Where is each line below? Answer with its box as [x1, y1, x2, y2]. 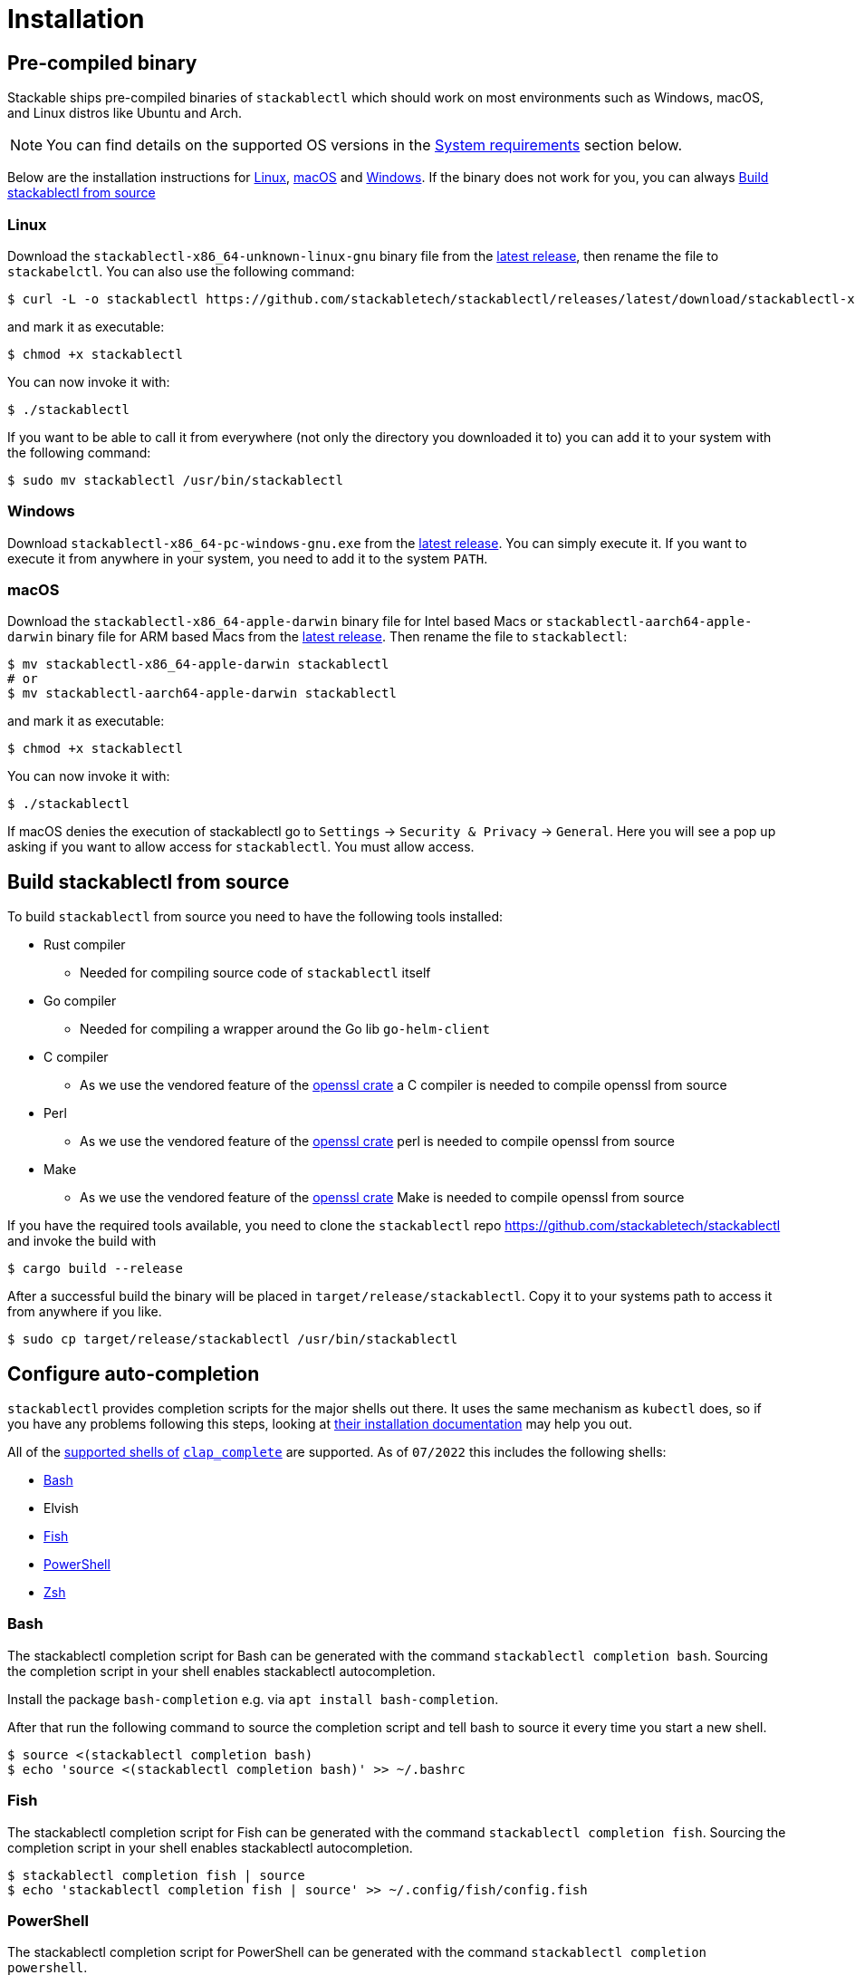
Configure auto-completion [7, 1362, 260, 1385]
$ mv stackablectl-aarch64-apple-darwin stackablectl [7, 686, 397, 701]
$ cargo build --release [7, 1261, 183, 1277]
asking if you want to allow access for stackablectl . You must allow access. [7, 839, 475, 855]
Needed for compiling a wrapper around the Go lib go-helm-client [80, 1021, 490, 1037]
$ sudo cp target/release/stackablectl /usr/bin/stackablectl [7, 1332, 458, 1347]
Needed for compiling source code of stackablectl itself [80, 965, 431, 981]
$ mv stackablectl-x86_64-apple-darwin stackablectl [7, 657, 389, 672]
